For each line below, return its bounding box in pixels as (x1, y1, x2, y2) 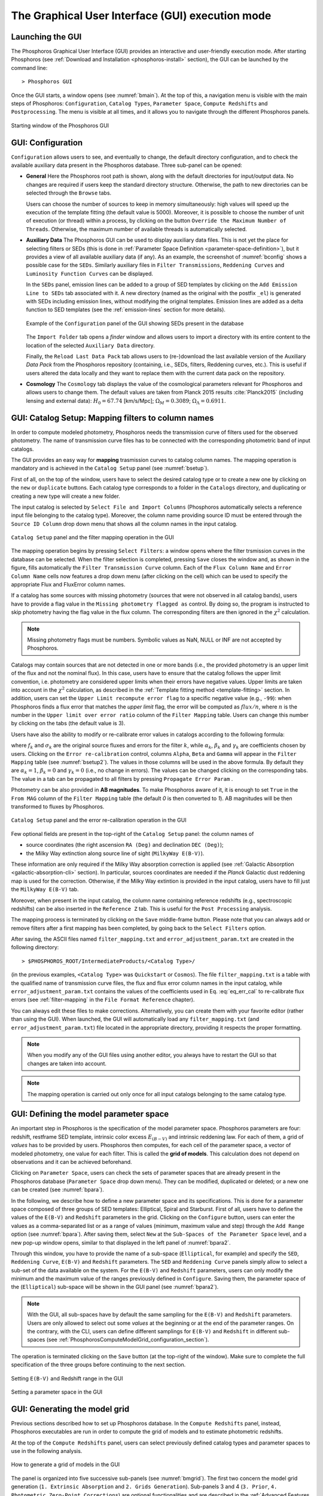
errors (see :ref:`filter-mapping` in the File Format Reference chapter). (11, 996, 195, 1004)
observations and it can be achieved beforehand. (11, 1159, 132, 1166)
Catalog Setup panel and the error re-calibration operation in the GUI (11, 817, 187, 824)
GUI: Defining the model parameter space (11, 1109, 169, 1119)
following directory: (11, 944, 59, 951)
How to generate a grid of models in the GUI (11, 1461, 120, 1468)
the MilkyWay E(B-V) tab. (11, 886, 79, 893)
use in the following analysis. (11, 1448, 83, 1455)
